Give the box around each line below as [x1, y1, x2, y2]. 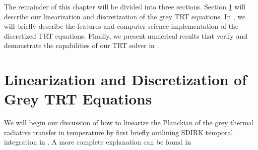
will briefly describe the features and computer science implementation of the [4, 21, 239, 31]
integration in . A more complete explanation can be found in [4, 137, 191, 147]
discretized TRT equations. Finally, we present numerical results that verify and [4, 30, 248, 41]
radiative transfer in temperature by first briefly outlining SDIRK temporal [4, 127, 233, 137]
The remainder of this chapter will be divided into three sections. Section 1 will [4, 1, 246, 11]
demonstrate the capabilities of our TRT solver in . [4, 40, 159, 50]
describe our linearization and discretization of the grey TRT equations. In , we [4, 11, 246, 21]
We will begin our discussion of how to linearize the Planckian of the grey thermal [4, 117, 254, 128]
